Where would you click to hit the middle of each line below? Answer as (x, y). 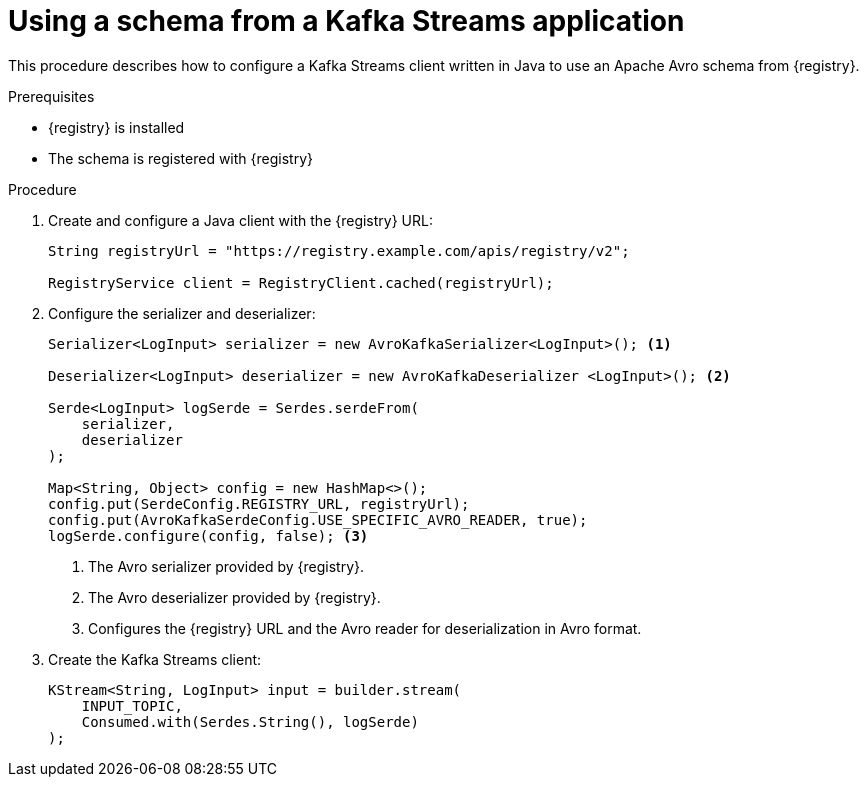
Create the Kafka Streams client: (155, 659)
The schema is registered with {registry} (180, 158)
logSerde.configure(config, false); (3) (208, 535)
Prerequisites (51, 96)
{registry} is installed (116, 127)
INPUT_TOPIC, (132, 705)
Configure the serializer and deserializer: (182, 313)
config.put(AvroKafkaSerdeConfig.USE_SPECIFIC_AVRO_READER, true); (318, 519)
